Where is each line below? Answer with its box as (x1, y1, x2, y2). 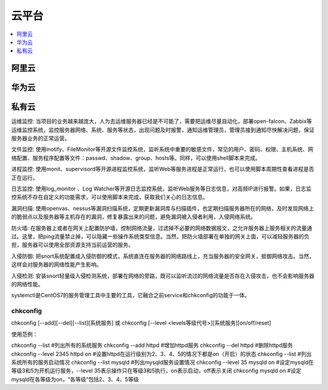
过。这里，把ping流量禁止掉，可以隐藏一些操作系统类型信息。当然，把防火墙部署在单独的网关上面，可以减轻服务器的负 (11, 232, 310, 240)
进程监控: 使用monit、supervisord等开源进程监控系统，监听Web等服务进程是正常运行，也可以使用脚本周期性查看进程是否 (11, 166, 315, 173)
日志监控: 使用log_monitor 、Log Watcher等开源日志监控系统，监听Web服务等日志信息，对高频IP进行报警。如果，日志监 (11, 185, 312, 192)
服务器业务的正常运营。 (11, 135, 70, 142)
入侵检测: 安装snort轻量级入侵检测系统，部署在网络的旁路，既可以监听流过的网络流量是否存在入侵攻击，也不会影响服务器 (11, 272, 315, 279)
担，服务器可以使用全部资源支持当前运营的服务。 (11, 241, 134, 249)
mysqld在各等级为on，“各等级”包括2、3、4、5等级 (11, 375, 139, 383)
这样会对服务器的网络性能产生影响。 (11, 261, 102, 268)
